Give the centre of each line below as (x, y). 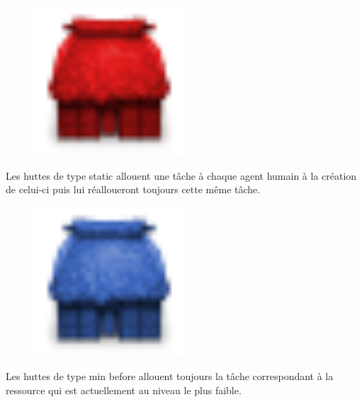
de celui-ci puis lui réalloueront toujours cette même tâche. (133, 189)
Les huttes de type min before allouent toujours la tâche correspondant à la (170, 376)
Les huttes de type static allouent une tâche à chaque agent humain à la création (181, 175)
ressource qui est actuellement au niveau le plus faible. (124, 390)
